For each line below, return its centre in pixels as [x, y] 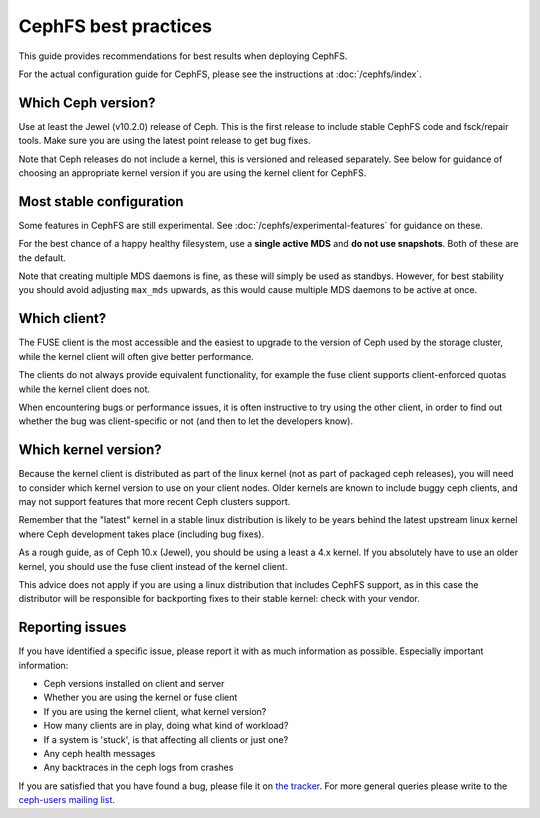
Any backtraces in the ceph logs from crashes [138, 767]
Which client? [62, 318]
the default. [42, 257]
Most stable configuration [101, 201]
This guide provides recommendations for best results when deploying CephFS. [183, 56]
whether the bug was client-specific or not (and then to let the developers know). [186, 421]
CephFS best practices [115, 26]
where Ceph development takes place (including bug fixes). [141, 534]
